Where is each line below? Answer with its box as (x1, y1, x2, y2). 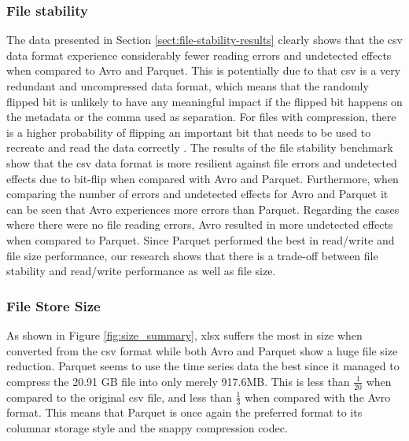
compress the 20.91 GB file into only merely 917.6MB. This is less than (6, 373, 350, 389)
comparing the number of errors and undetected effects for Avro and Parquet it (6, 186, 389, 202)
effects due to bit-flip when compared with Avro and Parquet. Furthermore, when (6, 170, 399, 186)
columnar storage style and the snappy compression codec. (6, 419, 288, 435)
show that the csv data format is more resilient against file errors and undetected (6, 154, 397, 171)
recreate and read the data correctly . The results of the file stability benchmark (6, 139, 393, 156)
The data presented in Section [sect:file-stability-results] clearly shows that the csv (6, 31, 403, 48)
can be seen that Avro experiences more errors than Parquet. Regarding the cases (6, 200, 400, 217)
